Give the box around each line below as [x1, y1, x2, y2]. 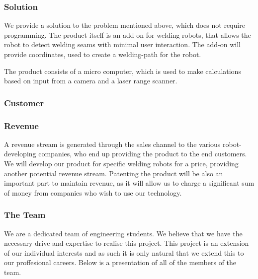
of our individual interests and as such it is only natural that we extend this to [4, 247, 244, 258]
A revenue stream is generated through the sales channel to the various [4, 139, 221, 149]
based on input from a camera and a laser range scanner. [4, 75, 177, 86]
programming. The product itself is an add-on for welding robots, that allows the [4, 29, 251, 40]
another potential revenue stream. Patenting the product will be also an [4, 168, 223, 178]
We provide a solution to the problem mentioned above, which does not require [4, 20, 245, 30]
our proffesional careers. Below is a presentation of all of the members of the [4, 257, 237, 268]
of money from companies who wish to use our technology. [4, 187, 182, 198]
